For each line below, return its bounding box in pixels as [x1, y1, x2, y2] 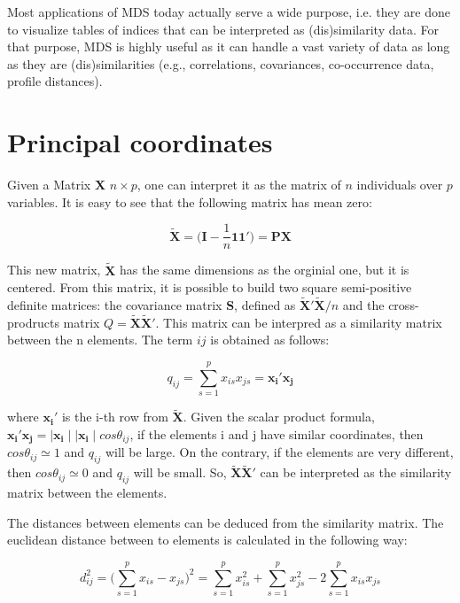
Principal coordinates [7, 124, 273, 160]
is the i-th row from [61, 407, 168, 426]
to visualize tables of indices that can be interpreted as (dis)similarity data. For [7, 19, 439, 38]
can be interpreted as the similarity [260, 463, 452, 482]
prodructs [7, 313, 59, 331]
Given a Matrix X [7, 175, 106, 194]
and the [342, 295, 385, 313]
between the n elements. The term [7, 330, 193, 349]
